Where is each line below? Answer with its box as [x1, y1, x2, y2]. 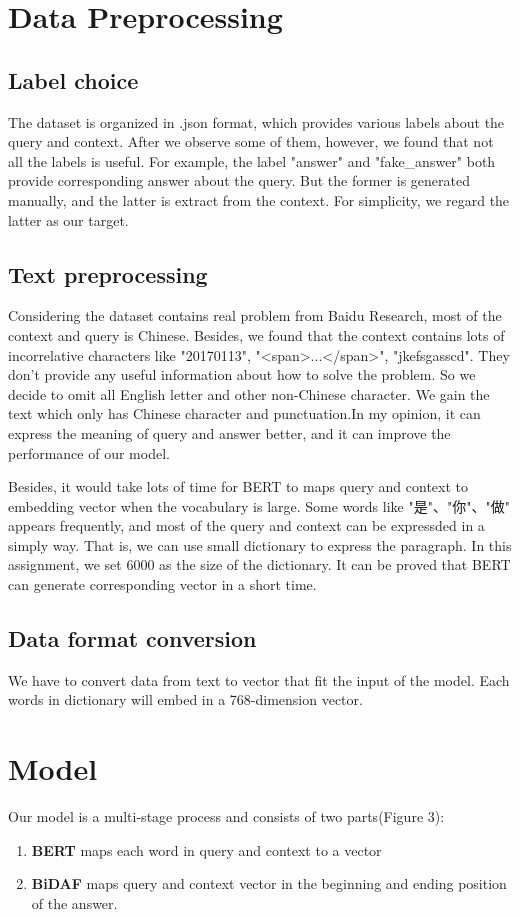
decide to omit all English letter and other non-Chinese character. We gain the [8, 383, 490, 404]
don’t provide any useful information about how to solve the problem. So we [8, 364, 476, 385]
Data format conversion [8, 623, 257, 654]
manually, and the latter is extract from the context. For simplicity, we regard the [8, 189, 510, 210]
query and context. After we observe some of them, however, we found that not [8, 131, 494, 152]
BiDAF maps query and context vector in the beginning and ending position [31, 873, 507, 894]
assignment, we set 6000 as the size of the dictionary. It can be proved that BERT [8, 554, 511, 575]
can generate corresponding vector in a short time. [8, 574, 317, 595]
